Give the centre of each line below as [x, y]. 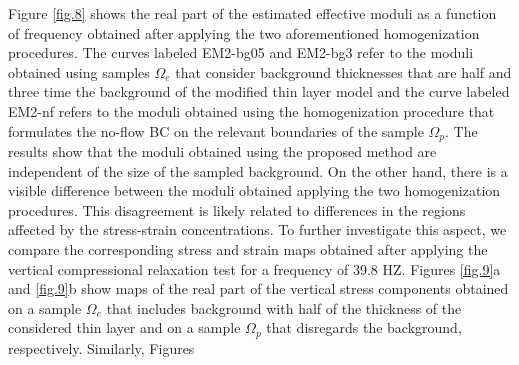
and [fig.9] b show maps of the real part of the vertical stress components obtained [258, 288]
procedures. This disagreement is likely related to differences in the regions [237, 209]
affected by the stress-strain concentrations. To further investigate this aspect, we [257, 229]
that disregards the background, [364, 327]
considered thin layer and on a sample [124, 327]
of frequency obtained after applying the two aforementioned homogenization [244, 32]
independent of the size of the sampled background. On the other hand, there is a [258, 170]
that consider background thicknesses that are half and [343, 71]
